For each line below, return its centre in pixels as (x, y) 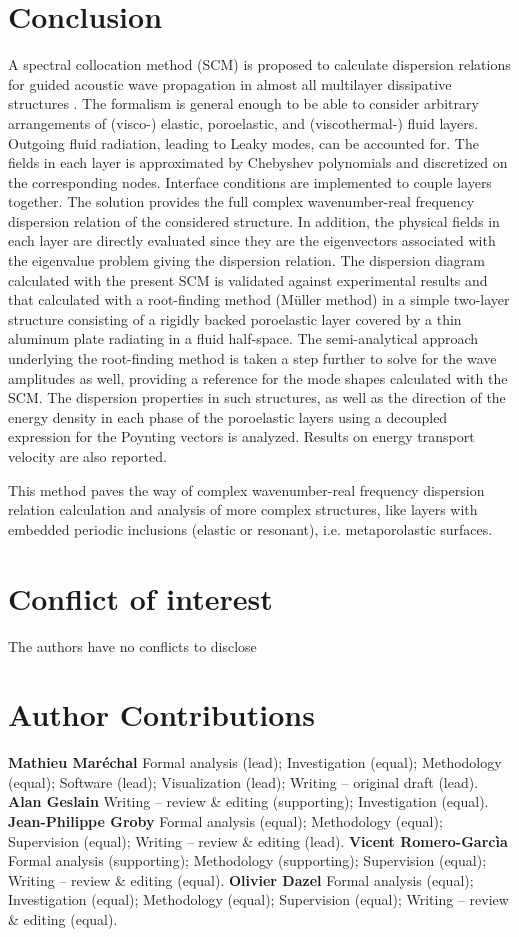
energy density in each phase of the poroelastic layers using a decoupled (228, 416)
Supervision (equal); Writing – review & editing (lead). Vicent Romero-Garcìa (258, 840)
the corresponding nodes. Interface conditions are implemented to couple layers (250, 181)
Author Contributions (161, 714)
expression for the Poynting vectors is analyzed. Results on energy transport (241, 436)
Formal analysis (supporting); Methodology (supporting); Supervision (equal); (247, 860)
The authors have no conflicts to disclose (132, 645)
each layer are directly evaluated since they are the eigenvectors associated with (252, 240)
